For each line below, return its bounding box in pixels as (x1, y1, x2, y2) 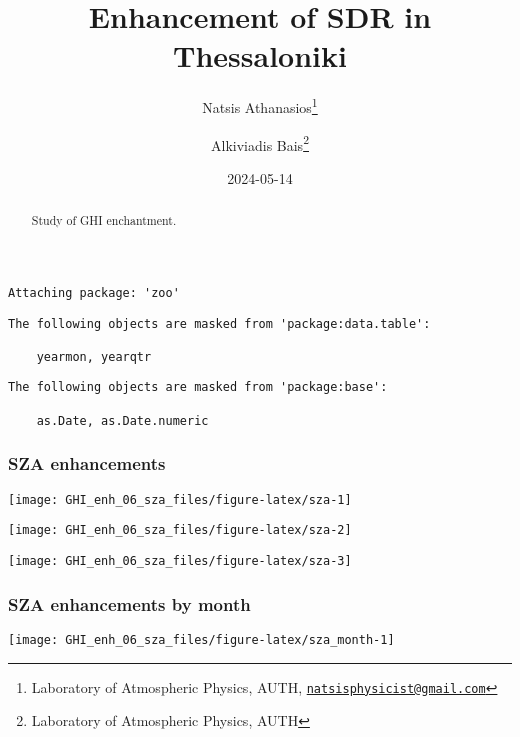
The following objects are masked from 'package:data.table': (8, 316, 431, 331)
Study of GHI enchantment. (31, 212, 177, 229)
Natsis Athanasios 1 (202, 94, 318, 117)
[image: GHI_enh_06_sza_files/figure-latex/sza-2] (8, 523, 352, 538)
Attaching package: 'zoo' (8, 285, 180, 300)
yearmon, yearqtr (36, 349, 152, 364)
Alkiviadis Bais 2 (211, 131, 309, 155)
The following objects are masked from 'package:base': (8, 380, 388, 395)
